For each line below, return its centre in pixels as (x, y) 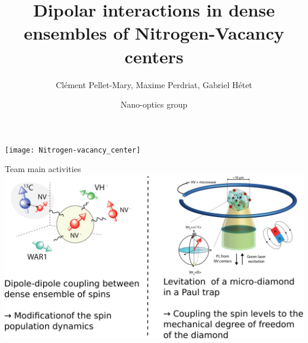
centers (154, 56)
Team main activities (43, 169)
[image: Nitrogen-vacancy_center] (73, 150)
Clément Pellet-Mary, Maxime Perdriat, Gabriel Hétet (154, 84)
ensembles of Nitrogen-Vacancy (154, 33)
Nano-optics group (154, 104)
